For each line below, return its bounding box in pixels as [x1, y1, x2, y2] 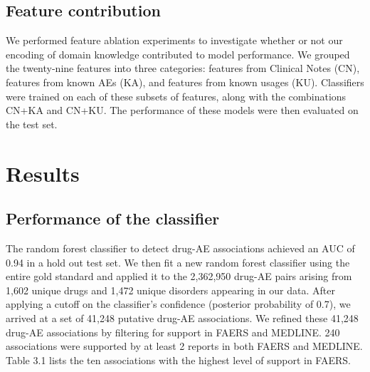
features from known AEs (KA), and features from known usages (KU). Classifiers [6, 74, 364, 89]
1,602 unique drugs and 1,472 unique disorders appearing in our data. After [6, 282, 335, 297]
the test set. [6, 116, 58, 131]
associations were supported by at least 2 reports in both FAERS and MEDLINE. [6, 339, 363, 353]
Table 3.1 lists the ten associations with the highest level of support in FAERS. [6, 352, 351, 367]
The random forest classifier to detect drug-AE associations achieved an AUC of [6, 240, 355, 255]
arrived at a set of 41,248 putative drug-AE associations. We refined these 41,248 [6, 310, 359, 325]
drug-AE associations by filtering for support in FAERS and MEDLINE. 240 [6, 324, 340, 339]
